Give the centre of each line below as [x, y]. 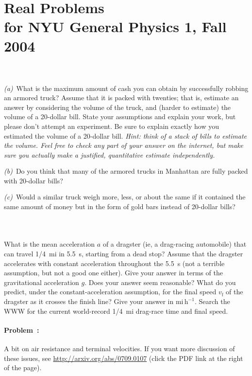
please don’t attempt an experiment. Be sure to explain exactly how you [111, 126]
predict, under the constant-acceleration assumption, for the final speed [110, 292]
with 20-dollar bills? [34, 180]
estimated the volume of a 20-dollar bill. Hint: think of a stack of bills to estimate [125, 135]
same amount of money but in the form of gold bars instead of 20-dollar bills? [120, 206]
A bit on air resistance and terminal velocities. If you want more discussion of [119, 349]
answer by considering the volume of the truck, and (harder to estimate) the [118, 107]
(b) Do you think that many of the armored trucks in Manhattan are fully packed [126, 171]
